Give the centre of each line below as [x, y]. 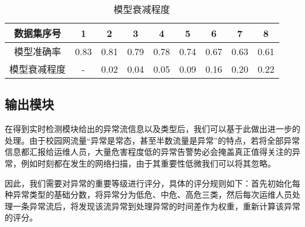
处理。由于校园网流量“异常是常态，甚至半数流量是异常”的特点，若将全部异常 [152, 140]
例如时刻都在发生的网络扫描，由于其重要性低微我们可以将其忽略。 [148, 163]
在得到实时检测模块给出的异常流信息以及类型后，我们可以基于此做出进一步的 [152, 129]
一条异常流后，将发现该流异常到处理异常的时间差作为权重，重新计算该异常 [156, 206]
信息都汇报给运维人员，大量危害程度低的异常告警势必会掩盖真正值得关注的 [148, 152]
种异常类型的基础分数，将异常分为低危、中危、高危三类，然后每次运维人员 [148, 194]
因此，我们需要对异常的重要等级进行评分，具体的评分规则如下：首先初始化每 [152, 183]
